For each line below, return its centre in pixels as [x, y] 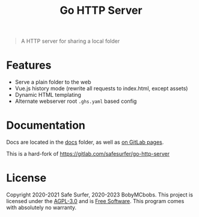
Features [29, 65]
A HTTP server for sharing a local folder [70, 41]
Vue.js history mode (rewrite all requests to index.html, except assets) [101, 88]
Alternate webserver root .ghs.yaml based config [76, 101]
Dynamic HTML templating [48, 95]
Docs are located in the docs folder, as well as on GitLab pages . [85, 142]
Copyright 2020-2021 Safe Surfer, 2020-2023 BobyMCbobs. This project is [100, 195]
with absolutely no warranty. [41, 207]
